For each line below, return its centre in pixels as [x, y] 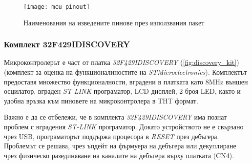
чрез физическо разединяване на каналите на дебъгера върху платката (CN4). [119, 155]
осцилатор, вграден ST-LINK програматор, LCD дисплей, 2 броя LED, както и [122, 91]
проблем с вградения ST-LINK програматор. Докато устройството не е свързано [124, 127]
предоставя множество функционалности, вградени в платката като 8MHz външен [126, 81]
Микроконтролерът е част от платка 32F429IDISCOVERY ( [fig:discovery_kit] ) [122, 62]
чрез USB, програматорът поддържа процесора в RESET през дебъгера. [112, 136]
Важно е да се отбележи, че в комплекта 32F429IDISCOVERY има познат [115, 117]
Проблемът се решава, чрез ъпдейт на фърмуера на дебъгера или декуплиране [120, 146]
